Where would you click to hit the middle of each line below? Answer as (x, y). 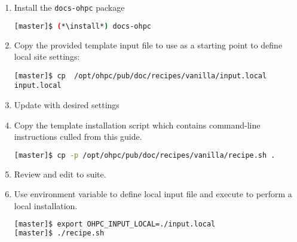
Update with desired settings (67, 105)
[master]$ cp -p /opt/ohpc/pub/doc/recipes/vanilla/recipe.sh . (145, 155)
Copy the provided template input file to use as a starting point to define (148, 45)
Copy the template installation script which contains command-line (137, 125)
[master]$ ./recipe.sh (59, 233)
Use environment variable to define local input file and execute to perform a (153, 194)
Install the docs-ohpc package (69, 7)
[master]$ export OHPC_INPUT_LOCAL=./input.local (115, 224)
